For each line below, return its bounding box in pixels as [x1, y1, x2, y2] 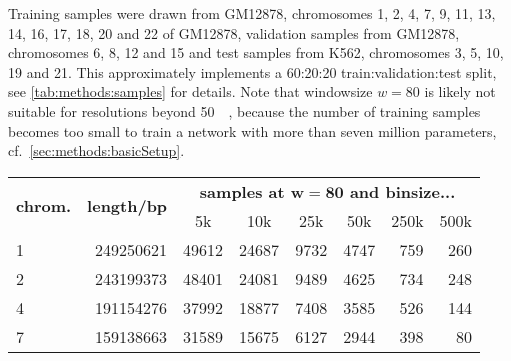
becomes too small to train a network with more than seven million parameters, [8, 120, 497, 141]
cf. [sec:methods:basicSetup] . [8, 140, 185, 161]
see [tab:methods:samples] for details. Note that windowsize [8, 81, 373, 102]
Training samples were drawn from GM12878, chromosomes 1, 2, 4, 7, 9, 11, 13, [8, 3, 496, 23]
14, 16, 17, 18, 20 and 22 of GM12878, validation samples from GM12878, [8, 22, 460, 43]
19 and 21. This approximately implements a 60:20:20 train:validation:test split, [8, 61, 497, 82]
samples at [199, 179, 285, 203]
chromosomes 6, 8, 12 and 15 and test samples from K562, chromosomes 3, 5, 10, [8, 42, 504, 63]
